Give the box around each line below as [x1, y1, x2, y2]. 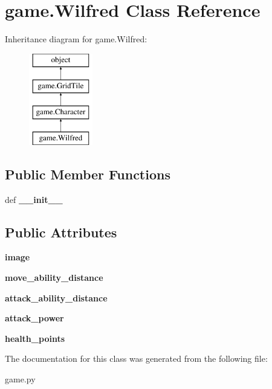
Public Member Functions [5, 164, 170, 183]
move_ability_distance [5, 271, 103, 284]
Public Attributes [5, 222, 117, 241]
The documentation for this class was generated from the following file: [5, 352, 268, 365]
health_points [5, 332, 65, 344]
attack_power [5, 312, 64, 324]
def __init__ [5, 193, 63, 205]
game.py [5, 373, 36, 385]
